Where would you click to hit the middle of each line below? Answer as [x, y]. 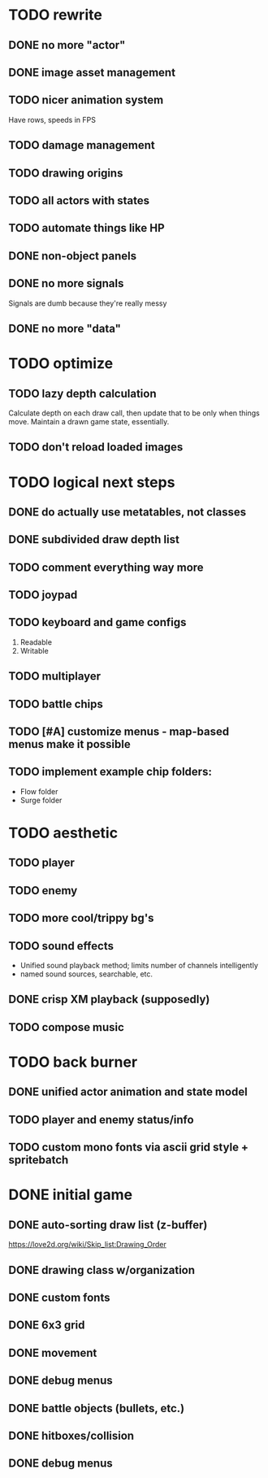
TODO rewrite [56, 15]
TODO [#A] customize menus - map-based [119, 732]
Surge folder [41, 800]
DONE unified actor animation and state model [128, 1092]
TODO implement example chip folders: [110, 772]
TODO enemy [43, 891]
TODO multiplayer [55, 676]
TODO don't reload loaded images [96, 448]
